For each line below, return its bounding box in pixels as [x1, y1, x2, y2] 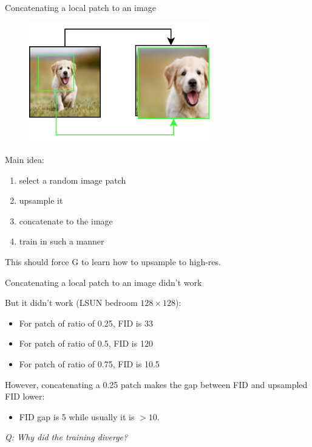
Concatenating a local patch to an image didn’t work [5, 275, 202, 288]
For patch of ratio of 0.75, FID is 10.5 [19, 357, 160, 370]
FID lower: [5, 390, 45, 403]
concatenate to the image [19, 214, 113, 227]
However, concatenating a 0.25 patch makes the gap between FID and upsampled [5, 378, 308, 390]
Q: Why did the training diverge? [5, 431, 128, 443]
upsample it [19, 194, 63, 207]
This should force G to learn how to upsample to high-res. [5, 255, 221, 268]
